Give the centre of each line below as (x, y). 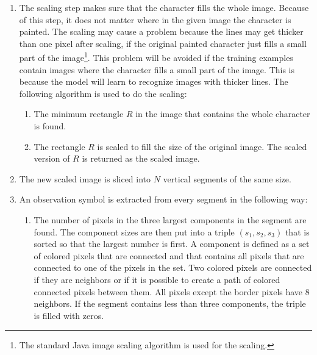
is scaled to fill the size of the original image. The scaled (202, 146)
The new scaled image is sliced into (85, 178)
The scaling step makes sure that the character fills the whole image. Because (164, 7)
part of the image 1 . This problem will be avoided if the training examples (156, 57)
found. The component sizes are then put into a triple (134, 231)
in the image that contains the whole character (223, 114)
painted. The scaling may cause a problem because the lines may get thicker (161, 31)
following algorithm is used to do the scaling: (103, 93)
